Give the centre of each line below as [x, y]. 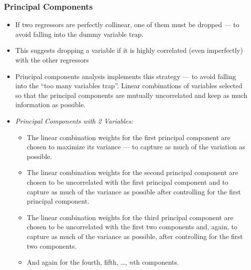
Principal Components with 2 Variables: [74, 120]
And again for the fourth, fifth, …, [77, 262]
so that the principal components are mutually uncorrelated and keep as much [131, 95]
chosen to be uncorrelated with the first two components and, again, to [132, 227]
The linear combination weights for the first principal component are [128, 137]
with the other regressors [52, 60]
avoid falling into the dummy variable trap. [79, 34]
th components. [156, 262]
